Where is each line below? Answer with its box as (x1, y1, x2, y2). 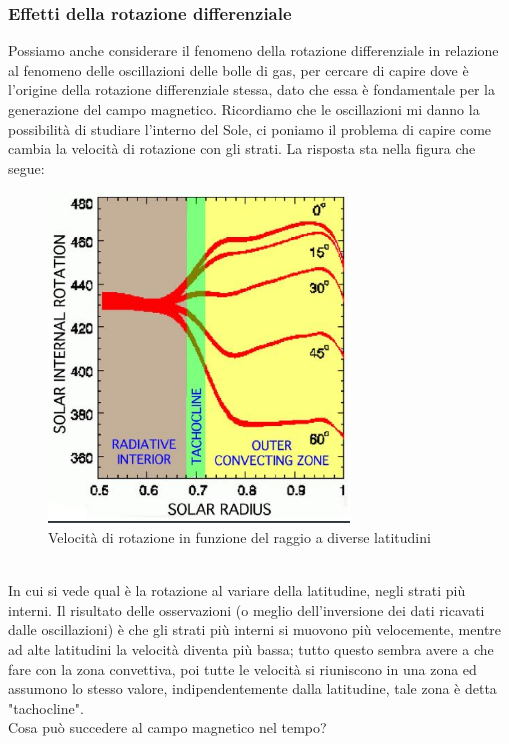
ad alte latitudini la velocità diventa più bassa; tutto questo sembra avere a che (8, 639, 494, 660)
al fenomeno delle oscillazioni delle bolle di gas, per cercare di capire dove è (8, 59, 469, 80)
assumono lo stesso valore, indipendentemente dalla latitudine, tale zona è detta (8, 678, 497, 699)
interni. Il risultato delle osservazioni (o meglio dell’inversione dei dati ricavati (8, 599, 485, 620)
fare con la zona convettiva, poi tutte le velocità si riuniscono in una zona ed (8, 658, 477, 679)
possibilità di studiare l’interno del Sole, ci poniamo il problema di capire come (8, 118, 492, 139)
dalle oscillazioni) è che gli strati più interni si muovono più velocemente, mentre (8, 619, 502, 640)
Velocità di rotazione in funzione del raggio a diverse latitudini (48, 527, 431, 548)
